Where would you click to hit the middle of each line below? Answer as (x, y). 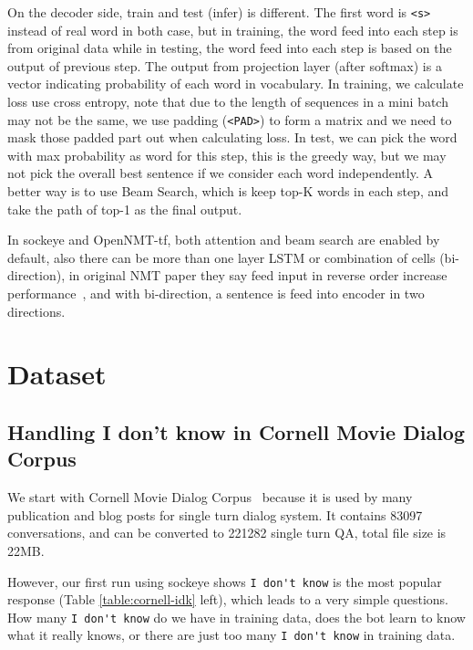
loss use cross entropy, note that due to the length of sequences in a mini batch (228, 102)
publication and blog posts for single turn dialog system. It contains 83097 (215, 514)
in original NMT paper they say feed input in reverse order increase (258, 275)
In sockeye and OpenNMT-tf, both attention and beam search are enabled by (224, 240)
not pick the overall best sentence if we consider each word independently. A (220, 173)
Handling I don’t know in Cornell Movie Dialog (236, 431)
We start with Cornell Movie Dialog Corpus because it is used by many (210, 497)
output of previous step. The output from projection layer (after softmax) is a (225, 65)
